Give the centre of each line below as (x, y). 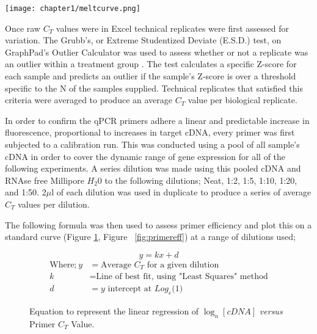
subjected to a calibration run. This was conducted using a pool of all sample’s (152, 144)
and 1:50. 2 (26, 192)
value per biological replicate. (242, 100)
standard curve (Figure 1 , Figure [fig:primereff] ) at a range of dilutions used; (150, 237)
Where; (63, 265)
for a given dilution (183, 265)
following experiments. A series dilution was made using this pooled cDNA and (153, 168)
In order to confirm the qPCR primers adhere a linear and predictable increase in (157, 120)
